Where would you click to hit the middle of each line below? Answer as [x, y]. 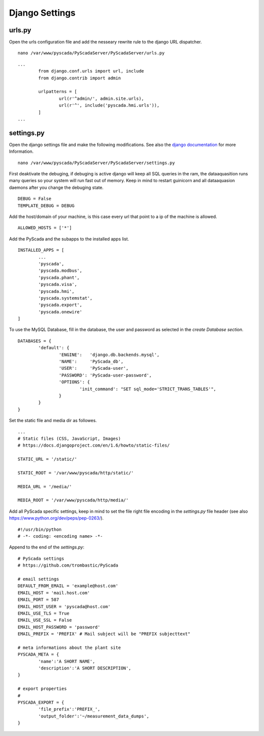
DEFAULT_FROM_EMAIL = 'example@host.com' [68, 586]
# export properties [42, 689]
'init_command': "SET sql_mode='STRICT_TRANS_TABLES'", [148, 389]
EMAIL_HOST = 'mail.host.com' [54, 593]
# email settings [38, 579]
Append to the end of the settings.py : [47, 547]
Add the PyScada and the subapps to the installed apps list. [69, 239]
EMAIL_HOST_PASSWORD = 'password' [59, 627]
